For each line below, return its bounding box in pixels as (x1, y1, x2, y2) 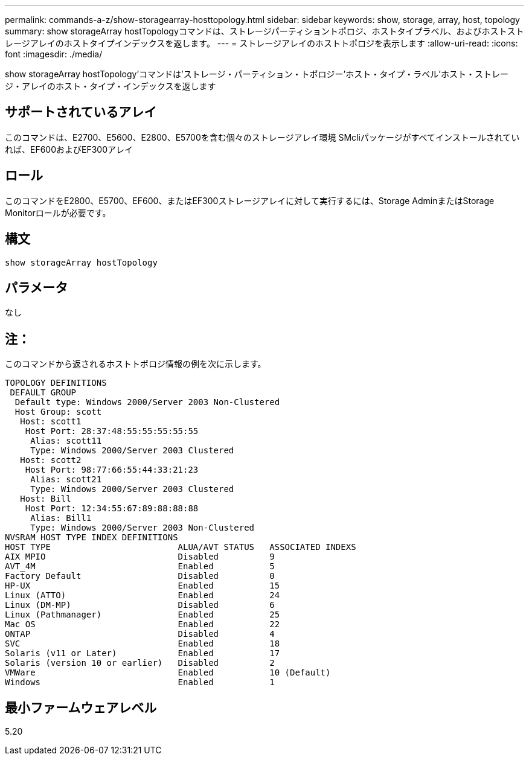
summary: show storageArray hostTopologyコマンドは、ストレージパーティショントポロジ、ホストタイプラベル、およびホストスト (5, 26, 524, 36)
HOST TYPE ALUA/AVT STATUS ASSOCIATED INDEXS (5, 542, 356, 552)
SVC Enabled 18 (5, 639, 280, 649)
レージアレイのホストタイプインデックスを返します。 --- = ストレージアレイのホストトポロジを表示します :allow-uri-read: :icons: (5, 38, 518, 48)
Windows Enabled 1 (5, 677, 275, 688)
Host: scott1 (20, 417, 82, 427)
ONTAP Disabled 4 (5, 629, 275, 639)
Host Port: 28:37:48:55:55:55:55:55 (25, 426, 199, 436)
